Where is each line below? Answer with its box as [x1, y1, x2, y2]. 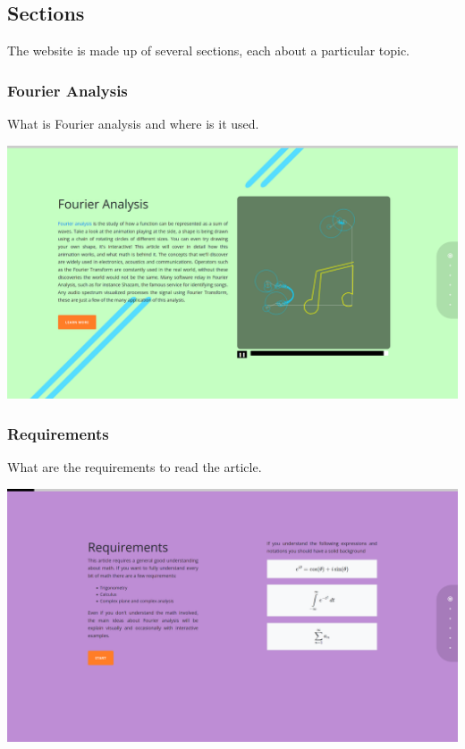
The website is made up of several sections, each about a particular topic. [7, 41, 410, 60]
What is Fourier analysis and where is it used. [7, 114, 259, 133]
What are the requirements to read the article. [7, 457, 262, 475]
